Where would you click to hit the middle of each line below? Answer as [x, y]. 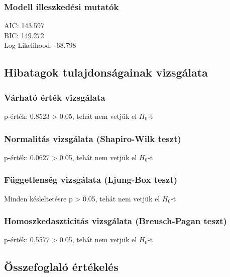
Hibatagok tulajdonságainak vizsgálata [106, 72]
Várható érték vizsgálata [55, 97]
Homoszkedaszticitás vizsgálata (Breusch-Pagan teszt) [116, 221]
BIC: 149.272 [24, 35]
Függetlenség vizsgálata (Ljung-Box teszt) [91, 180]
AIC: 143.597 [24, 25]
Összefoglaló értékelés [61, 267]
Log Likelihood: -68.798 [40, 45]
